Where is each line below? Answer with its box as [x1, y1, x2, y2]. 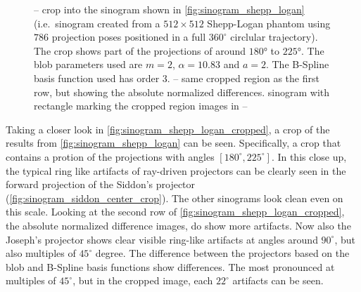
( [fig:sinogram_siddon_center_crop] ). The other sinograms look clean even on [6, 190, 343, 205]
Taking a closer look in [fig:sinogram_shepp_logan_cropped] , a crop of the [6, 121, 330, 136]
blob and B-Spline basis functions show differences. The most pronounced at [6, 259, 335, 274]
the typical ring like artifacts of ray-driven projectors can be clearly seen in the [6, 163, 346, 178]
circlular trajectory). [230, 29, 318, 44]
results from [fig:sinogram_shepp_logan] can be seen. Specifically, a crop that [6, 135, 341, 150]
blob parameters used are [34, 57, 143, 72]
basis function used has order [34, 70, 160, 85]
